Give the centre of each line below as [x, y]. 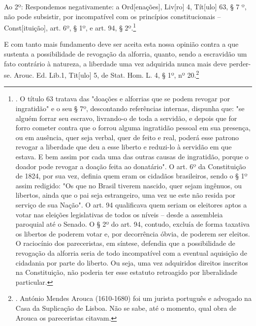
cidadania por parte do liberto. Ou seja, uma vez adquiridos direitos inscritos [132, 262]
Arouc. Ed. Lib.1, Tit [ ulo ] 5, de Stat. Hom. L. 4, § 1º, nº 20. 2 [107, 74]
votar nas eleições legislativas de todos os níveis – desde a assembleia [119, 214]
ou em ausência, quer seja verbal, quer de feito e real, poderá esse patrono [127, 137]
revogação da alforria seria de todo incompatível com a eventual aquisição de [131, 252]
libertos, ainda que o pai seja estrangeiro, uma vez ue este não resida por [126, 195]
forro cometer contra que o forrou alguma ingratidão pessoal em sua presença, [133, 128]
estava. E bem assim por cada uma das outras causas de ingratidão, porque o [132, 157]
